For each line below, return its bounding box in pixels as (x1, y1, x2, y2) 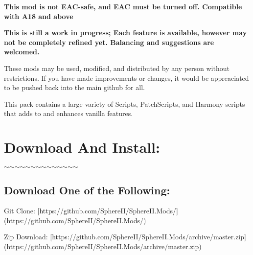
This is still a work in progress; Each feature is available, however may (4, 27, 247, 38)
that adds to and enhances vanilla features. (4, 108, 133, 118)
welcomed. (4, 46, 40, 57)
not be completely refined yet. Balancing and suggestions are (4, 37, 214, 47)
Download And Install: (4, 137, 160, 157)
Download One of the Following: (4, 183, 170, 198)
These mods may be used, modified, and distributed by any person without (4, 63, 230, 73)
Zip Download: (4, 232, 48, 242)
